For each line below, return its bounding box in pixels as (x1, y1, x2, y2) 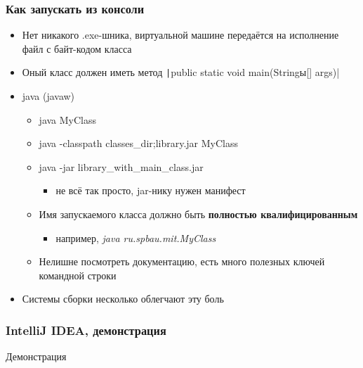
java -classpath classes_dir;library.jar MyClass (39, 136, 239, 151)
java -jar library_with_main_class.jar (39, 159, 204, 174)
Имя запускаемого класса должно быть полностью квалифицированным (39, 207, 358, 222)
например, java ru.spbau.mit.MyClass (55, 230, 216, 245)
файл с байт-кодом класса (22, 41, 132, 56)
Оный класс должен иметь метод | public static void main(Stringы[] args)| (22, 65, 340, 80)
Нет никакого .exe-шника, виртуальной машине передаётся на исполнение (22, 27, 339, 42)
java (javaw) (22, 89, 75, 103)
